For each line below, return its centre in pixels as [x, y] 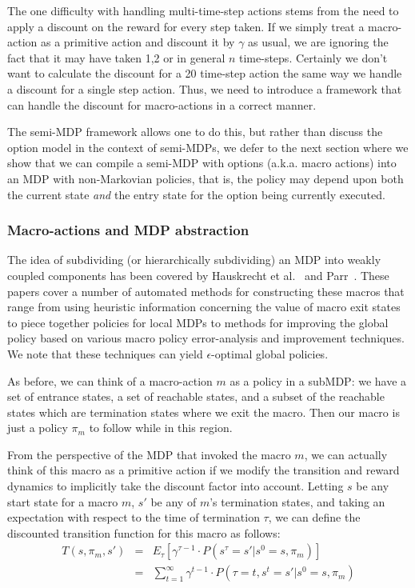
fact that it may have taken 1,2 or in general [116, 57]
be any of [174, 501]
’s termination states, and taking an [297, 501]
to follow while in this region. [161, 428]
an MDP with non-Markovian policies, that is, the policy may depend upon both [206, 178]
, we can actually [346, 454]
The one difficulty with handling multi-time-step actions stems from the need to [203, 10]
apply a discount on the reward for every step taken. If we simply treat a [186, 26]
